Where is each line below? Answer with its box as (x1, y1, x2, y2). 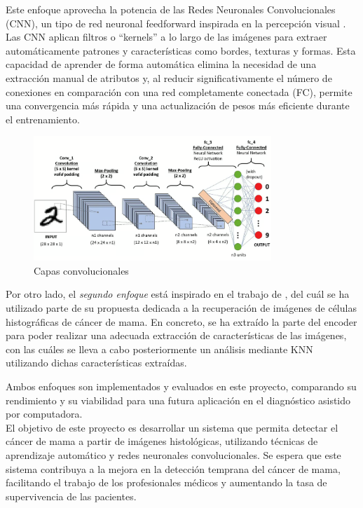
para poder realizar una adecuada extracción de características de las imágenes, (6, 328, 347, 343)
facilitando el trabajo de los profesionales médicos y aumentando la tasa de (6, 475, 327, 490)
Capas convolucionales (34, 263, 129, 277)
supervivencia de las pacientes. (6, 488, 137, 503)
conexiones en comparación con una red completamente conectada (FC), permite (6, 84, 352, 99)
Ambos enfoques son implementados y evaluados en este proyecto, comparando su (6, 379, 357, 394)
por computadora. (6, 406, 83, 421)
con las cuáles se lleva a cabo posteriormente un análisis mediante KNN (6, 341, 313, 356)
